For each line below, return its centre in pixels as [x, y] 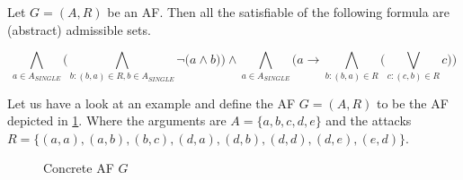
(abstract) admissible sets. [79, 29]
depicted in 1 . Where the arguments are [117, 120]
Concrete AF [79, 168]
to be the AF [412, 103]
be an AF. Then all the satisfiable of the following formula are [279, 12]
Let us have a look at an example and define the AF [151, 103]
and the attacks [369, 120]
